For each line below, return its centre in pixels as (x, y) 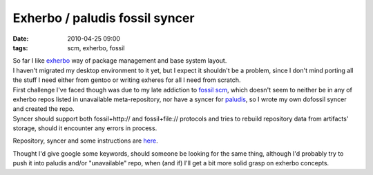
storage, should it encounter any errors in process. (85, 128)
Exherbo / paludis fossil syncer (104, 18)
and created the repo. (44, 109)
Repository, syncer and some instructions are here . (85, 141)
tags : (20, 48)
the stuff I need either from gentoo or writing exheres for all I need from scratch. (127, 80)
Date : (21, 39)
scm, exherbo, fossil (96, 48)
